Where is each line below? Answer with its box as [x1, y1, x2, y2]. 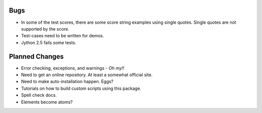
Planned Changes [9, 52, 64, 61]
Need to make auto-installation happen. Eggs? [21, 79, 114, 84]
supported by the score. [21, 26, 69, 32]
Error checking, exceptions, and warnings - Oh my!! [21, 65, 125, 71]
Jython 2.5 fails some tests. [21, 39, 77, 46]
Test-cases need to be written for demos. [21, 33, 104, 39]
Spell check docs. [21, 92, 57, 98]
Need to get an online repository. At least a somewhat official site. [21, 72, 153, 78]
